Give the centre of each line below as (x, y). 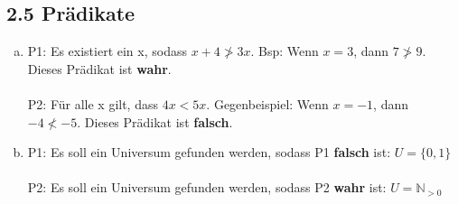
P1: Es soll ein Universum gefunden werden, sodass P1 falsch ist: (209, 152)
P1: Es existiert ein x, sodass (107, 51)
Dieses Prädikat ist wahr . (99, 68)
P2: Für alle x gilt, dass (93, 103)
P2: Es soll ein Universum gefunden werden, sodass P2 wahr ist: (207, 187)
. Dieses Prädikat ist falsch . (155, 121)
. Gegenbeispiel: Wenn (267, 103)
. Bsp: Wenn (285, 51)
